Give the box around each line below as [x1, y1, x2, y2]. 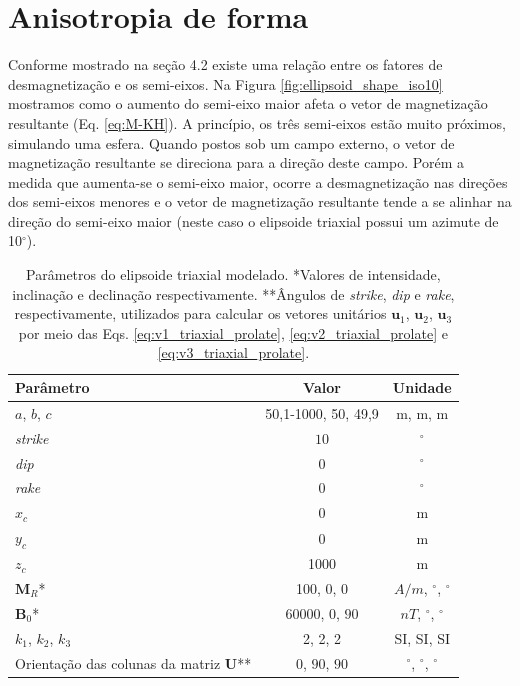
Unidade [392, 377, 452, 398]
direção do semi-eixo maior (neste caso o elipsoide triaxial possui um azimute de [8, 210, 499, 231]
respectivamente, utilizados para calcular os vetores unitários [14, 303, 387, 324]
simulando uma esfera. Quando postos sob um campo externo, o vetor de [8, 132, 455, 153]
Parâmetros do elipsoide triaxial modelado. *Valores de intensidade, [26, 264, 441, 285]
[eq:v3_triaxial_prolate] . [157, 342, 310, 363]
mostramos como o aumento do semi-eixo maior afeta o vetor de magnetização [8, 93, 488, 114]
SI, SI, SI [394, 627, 451, 648]
